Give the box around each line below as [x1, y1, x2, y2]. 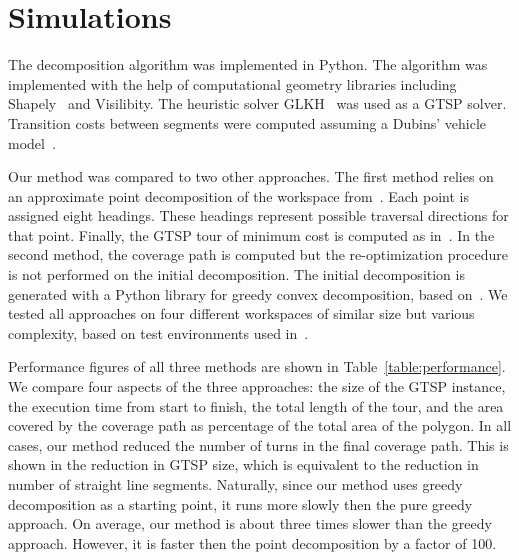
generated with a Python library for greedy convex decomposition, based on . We [8, 283, 508, 304]
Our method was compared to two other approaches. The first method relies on [8, 166, 494, 187]
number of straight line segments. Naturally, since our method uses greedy [8, 474, 463, 494]
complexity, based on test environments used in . [8, 322, 309, 343]
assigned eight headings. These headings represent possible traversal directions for [8, 205, 509, 226]
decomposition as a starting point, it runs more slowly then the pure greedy [8, 493, 473, 514]
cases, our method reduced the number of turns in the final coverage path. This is [8, 434, 509, 455]
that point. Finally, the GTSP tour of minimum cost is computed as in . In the [8, 224, 495, 245]
